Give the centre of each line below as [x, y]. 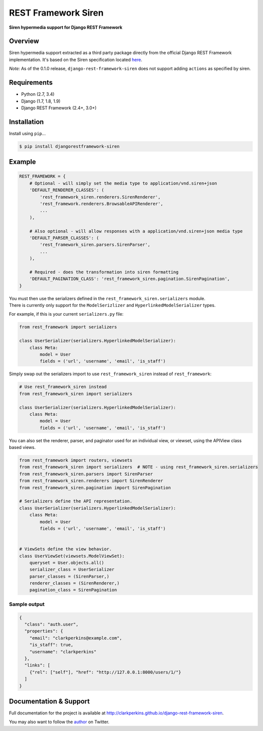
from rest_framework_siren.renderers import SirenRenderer [91, 481]
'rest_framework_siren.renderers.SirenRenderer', [100, 197]
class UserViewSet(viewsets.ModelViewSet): [72, 556]
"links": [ [38, 665]
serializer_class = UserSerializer [72, 569]
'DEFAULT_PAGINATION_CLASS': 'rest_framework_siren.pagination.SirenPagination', [130, 279]
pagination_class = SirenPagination [73, 590]
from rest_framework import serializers [68, 327]
